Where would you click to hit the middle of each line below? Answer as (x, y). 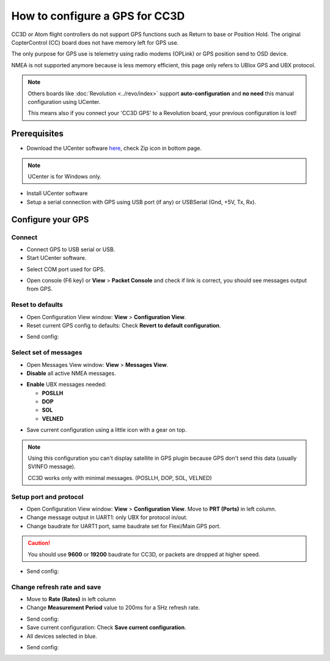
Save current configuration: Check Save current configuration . (106, 627)
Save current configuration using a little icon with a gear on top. (107, 430)
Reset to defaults (37, 305)
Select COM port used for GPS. (66, 269)
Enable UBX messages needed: (67, 385)
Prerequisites (37, 134)
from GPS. (40, 289)
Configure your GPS (50, 219)
